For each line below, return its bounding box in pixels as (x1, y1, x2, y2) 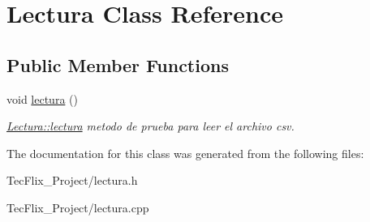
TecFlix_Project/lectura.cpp (6, 199, 149, 216)
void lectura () (6, 90, 78, 107)
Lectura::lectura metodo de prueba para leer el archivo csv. (6, 117, 295, 134)
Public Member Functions (6, 52, 229, 77)
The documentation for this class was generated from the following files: (6, 144, 364, 161)
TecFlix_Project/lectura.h (6, 172, 138, 189)
